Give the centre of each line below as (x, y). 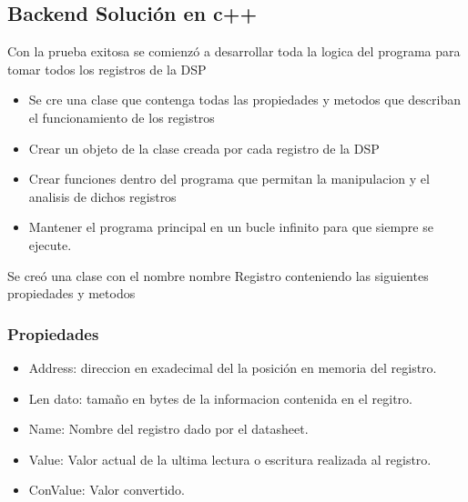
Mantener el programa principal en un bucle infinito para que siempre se (231, 227)
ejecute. (50, 244)
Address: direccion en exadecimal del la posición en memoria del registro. (233, 367)
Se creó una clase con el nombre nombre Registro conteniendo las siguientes (218, 275)
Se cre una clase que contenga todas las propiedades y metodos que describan (245, 100)
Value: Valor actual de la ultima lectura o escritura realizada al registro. (230, 459)
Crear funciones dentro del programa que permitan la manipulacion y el (229, 179)
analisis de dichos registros (102, 196)
